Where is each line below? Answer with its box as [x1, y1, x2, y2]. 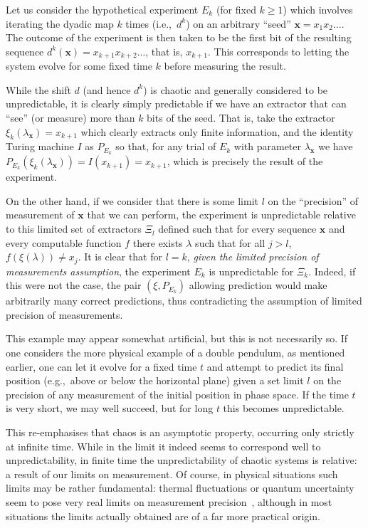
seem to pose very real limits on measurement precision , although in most [6, 495, 332, 509]
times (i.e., [125, 16, 172, 31]
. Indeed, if [308, 263, 356, 278]
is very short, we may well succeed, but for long [6, 401, 214, 416]
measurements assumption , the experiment [6, 263, 191, 278]
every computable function [6, 235, 122, 250]
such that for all [195, 235, 266, 250]
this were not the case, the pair [6, 278, 142, 292]
